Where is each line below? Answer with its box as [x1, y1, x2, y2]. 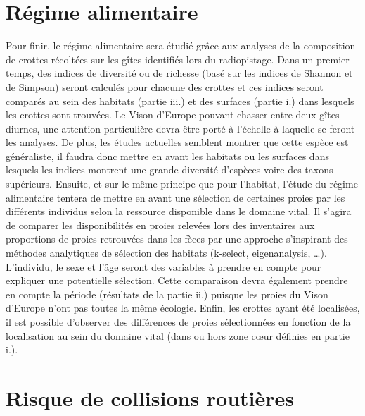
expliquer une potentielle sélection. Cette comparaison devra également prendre [6, 273, 348, 288]
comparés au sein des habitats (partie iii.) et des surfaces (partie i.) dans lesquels [6, 93, 354, 108]
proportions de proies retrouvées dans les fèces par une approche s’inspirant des [6, 231, 348, 246]
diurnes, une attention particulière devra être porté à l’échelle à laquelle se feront [6, 121, 355, 135]
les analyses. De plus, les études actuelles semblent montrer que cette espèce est [6, 135, 349, 149]
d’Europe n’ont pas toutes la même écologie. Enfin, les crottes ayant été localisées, [6, 300, 360, 315]
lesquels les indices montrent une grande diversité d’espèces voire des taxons [6, 162, 333, 177]
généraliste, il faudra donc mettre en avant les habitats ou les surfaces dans [6, 148, 329, 163]
